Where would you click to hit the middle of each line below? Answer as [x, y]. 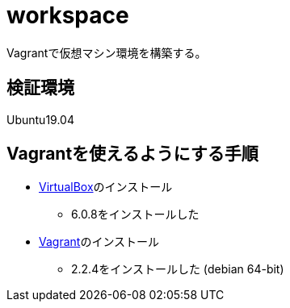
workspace [68, 15]
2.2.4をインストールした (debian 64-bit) [178, 269]
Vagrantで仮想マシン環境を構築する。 [107, 52]
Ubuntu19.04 [40, 119]
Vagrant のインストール [99, 242]
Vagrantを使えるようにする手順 [132, 154]
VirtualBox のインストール [106, 187]
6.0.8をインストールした [135, 214]
